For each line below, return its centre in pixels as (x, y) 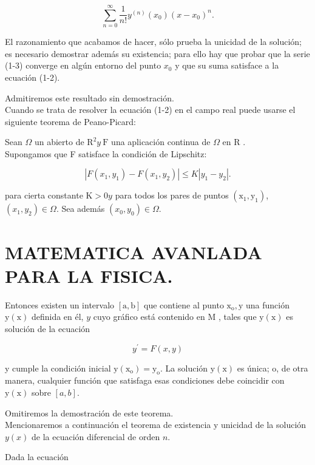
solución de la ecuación (48, 328)
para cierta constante (44, 195)
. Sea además (80, 209)
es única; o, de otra (273, 368)
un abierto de (59, 142)
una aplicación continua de (161, 142)
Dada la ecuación (37, 457)
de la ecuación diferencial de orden (96, 436)
